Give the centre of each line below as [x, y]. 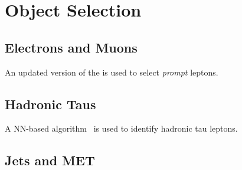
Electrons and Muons [71, 47]
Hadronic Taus [50, 104]
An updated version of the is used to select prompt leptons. [112, 72]
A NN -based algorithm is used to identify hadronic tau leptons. [121, 128]
